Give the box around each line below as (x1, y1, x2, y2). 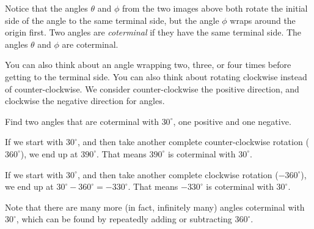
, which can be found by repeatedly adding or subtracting (16, 212, 232, 225)
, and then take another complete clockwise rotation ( (77, 168, 279, 181)
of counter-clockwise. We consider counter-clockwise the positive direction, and (5, 82, 299, 95)
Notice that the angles (5, 2, 88, 14)
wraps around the (230, 13, 296, 26)
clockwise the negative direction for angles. (5, 94, 165, 107)
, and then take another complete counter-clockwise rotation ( (77, 135, 309, 148)
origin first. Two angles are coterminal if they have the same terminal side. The (5, 26, 302, 39)
